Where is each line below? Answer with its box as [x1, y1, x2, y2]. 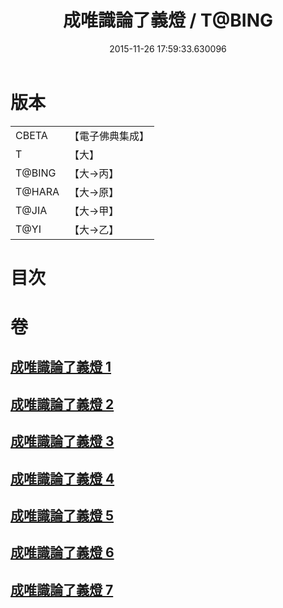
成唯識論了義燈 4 [10, 470, 115, 487]
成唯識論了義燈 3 [10, 433, 115, 450]
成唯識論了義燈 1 [10, 359, 112, 376]
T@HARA [15, 184, 60, 198]
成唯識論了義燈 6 [10, 544, 115, 561]
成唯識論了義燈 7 [10, 581, 114, 598]
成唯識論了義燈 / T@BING [62, 9, 273, 32]
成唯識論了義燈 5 [10, 507, 115, 525]
